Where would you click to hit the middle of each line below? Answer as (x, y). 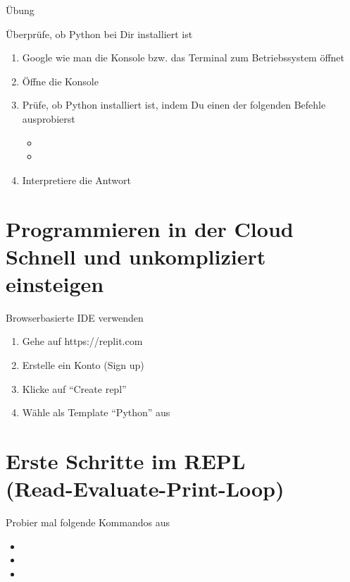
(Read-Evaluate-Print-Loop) (145, 489)
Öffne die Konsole (60, 81)
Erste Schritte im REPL (126, 461)
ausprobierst (49, 118)
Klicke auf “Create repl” (74, 388)
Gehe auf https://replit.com (82, 341)
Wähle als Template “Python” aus (96, 412)
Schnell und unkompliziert (136, 256)
